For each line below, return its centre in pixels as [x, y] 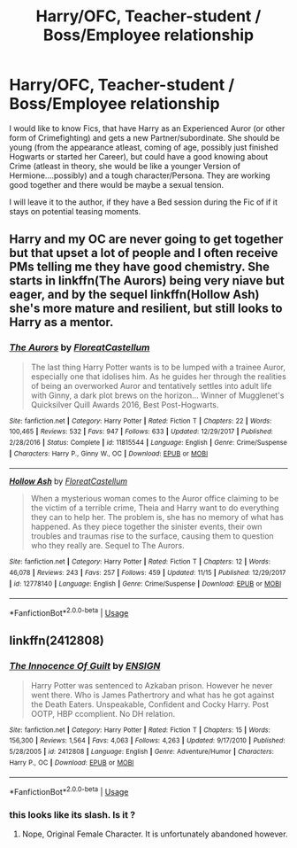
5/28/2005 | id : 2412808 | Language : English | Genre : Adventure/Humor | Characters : [141, 751]
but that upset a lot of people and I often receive [144, 253]
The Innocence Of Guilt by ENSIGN [85, 666]
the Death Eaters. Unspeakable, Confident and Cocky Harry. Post [150, 704]
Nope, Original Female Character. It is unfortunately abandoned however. [155, 834]
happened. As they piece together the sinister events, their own [146, 527]
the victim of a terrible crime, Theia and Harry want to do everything [155, 508]
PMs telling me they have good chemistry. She [139, 267]
